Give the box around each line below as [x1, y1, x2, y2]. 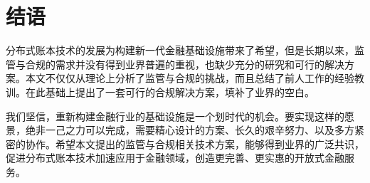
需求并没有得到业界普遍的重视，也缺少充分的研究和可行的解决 [55, 56, 344, 71]
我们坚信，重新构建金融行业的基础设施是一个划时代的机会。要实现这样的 [6, 108, 344, 123]
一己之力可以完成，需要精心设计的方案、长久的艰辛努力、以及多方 [45, 122, 354, 137]
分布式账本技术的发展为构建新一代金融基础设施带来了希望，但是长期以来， [6, 43, 354, 58]
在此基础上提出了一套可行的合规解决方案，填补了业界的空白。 [25, 84, 314, 99]
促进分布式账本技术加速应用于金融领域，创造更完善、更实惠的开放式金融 [6, 150, 344, 165]
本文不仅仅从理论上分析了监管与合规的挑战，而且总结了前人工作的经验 [25, 70, 354, 85]
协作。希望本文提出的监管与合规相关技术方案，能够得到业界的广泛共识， [25, 136, 364, 151]
